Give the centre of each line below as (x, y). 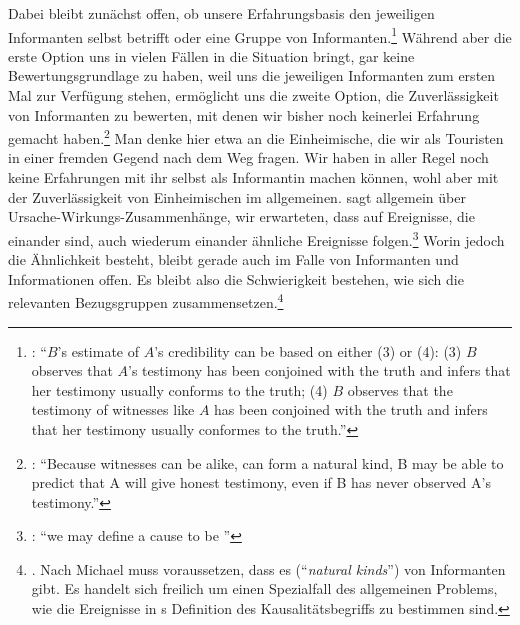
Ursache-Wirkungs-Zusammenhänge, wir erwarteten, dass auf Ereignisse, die (241, 216)
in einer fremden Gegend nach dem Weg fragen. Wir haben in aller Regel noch (248, 157)
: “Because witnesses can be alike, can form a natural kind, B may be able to (267, 462)
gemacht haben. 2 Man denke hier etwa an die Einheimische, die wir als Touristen (256, 136)
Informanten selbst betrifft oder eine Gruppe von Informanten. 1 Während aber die (260, 35)
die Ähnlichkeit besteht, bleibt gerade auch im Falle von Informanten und (233, 259)
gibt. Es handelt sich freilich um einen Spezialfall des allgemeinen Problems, (264, 588)
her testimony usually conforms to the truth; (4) (179, 389)
